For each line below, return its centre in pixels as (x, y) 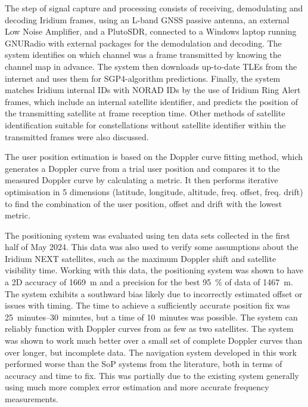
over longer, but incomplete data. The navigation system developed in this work (151, 352)
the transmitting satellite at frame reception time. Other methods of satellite (145, 113)
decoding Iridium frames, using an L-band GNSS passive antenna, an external (147, 19)
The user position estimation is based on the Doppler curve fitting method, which (154, 157)
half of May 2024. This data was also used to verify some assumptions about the (152, 247)
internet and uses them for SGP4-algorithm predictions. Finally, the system (143, 78)
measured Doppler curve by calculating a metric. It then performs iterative (141, 180)
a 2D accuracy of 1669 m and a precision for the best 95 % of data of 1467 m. (149, 282)
